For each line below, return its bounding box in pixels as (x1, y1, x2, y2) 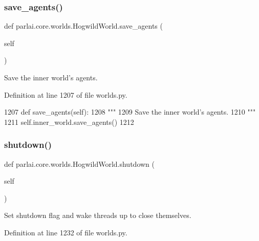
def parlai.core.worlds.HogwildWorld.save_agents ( (4, 20, 163, 31)
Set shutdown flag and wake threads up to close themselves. (4, 210, 191, 221)
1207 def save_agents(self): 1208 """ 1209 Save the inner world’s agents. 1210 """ (4, 106, 256, 117)
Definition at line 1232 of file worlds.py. (4, 227, 127, 237)
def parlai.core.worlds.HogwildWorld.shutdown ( (4, 158, 155, 169)
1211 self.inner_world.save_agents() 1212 (4, 116, 134, 127)
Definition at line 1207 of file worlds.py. (4, 89, 127, 100)
